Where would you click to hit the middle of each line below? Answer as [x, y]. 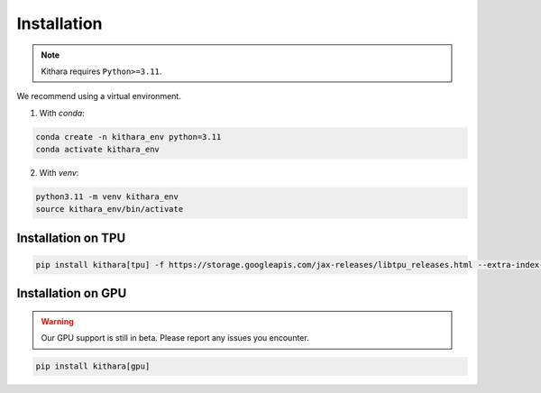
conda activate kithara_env [97, 150]
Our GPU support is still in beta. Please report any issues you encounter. [175, 338]
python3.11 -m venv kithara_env [107, 197]
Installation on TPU [71, 238]
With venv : [59, 173]
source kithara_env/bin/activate [110, 209]
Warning [57, 322]
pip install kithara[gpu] [93, 366]
